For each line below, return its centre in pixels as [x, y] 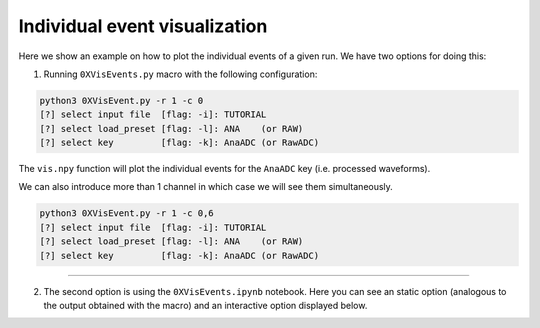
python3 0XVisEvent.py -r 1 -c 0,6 [126, 213]
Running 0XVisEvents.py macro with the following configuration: [180, 74]
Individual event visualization [143, 26]
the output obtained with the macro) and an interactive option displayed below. [205, 305]
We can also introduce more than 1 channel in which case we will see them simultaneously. [206, 187]
